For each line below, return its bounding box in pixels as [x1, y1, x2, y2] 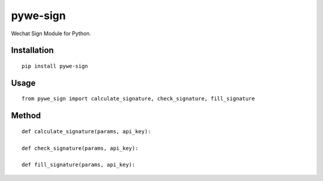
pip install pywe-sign [22, 63, 89, 69]
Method [11, 111, 41, 121]
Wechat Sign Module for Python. [11, 30, 92, 37]
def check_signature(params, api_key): [22, 145, 139, 152]
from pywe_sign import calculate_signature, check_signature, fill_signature [22, 96, 255, 102]
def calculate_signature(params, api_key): [22, 128, 151, 134]
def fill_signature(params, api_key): [22, 161, 136, 168]
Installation [11, 45, 54, 56]
